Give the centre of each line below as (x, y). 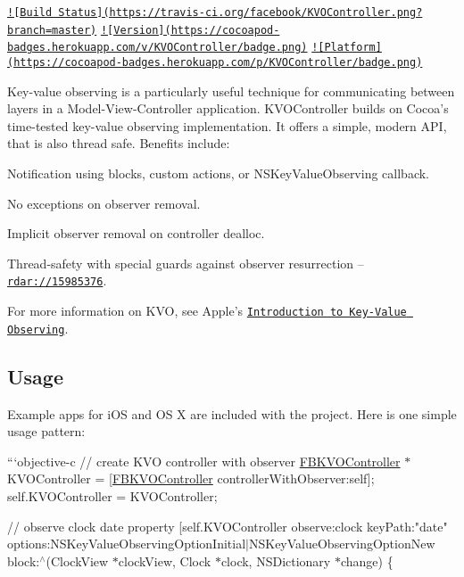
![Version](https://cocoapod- (190, 30)
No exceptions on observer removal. (104, 203)
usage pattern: (46, 431)
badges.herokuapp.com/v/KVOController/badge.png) (157, 48)
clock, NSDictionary (276, 561)
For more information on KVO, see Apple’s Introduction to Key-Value (207, 311)
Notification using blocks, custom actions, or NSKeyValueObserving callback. (218, 173)
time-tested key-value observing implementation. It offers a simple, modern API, (227, 125)
